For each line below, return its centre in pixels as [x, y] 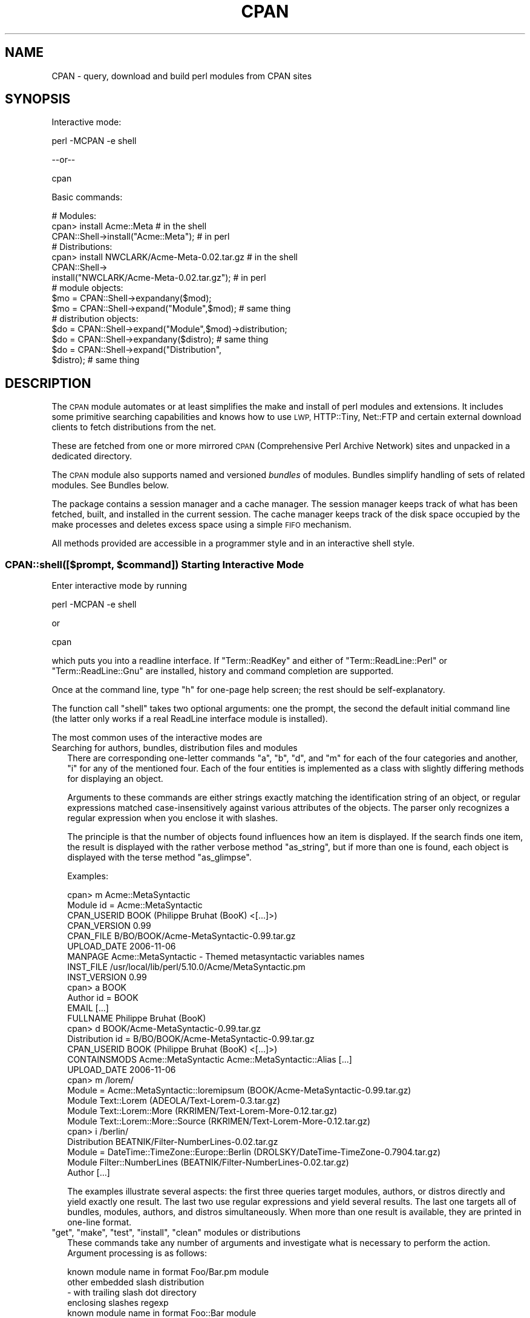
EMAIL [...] [88, 1008]
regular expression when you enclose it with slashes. [173, 818]
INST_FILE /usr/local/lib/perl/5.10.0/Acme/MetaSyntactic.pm [186, 967]
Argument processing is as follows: [137, 1253]
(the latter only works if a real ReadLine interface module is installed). [190, 719]
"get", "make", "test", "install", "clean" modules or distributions [176, 1233]
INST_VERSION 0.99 [107, 977]
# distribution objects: [95, 319]
